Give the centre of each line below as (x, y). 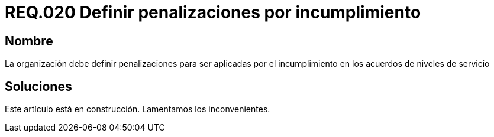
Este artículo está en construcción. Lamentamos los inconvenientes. (138, 109)
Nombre (29, 41)
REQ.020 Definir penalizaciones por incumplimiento (213, 12)
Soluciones (38, 86)
